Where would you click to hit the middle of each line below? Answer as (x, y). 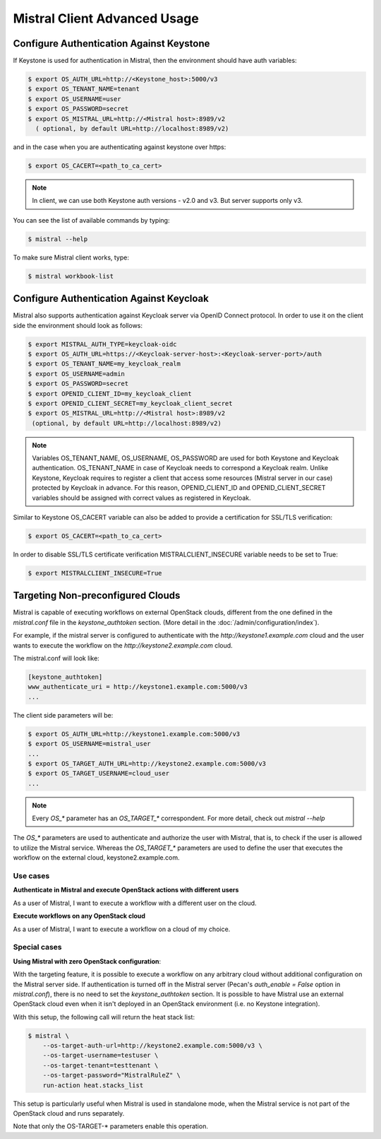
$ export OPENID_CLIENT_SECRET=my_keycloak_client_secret (130, 403)
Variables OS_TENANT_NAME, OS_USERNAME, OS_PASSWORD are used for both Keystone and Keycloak (186, 458)
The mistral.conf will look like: (56, 658)
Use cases (31, 876)
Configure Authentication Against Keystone (111, 43)
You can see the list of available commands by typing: (91, 220)
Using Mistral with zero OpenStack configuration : (87, 961)
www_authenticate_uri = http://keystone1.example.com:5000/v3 (138, 687)
